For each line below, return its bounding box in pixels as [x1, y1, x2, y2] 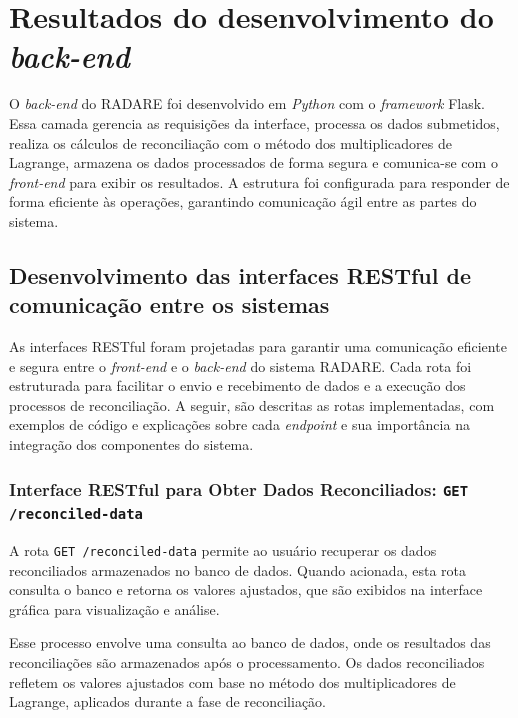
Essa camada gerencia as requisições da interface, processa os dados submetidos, [9, 112, 500, 133]
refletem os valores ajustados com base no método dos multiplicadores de [9, 671, 456, 692]
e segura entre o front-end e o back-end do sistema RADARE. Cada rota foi [9, 355, 472, 376]
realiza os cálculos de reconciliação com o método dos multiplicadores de [9, 132, 452, 153]
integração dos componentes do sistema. [9, 434, 254, 455]
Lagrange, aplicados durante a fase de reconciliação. [9, 691, 327, 712]
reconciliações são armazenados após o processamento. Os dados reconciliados [9, 651, 485, 672]
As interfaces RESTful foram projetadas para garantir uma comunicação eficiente [9, 336, 507, 357]
